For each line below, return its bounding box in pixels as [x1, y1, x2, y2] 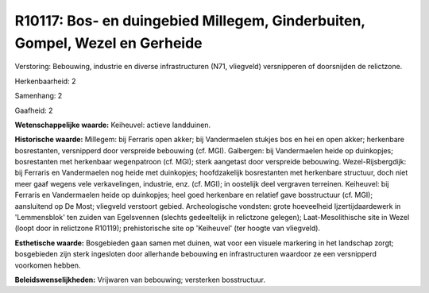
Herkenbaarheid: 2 [14, 76, 76, 86]
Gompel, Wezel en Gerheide [14, 34, 203, 52]
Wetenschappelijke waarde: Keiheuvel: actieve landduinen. [14, 120, 211, 129]
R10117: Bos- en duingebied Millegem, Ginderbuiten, [14, 12, 365, 29]
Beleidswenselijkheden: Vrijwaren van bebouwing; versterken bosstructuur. [14, 275, 266, 284]
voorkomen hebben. [14, 260, 81, 270]
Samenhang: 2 [14, 91, 63, 101]
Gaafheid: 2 [14, 106, 53, 115]
